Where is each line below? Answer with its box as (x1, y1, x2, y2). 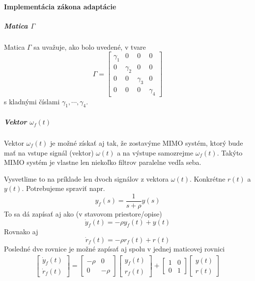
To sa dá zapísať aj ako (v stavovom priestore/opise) (4, 209, 162, 219)
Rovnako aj (4, 226, 38, 237)
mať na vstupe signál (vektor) (4, 147, 94, 157)
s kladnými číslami (4, 96, 60, 106)
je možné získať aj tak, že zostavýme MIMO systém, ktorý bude (50, 138, 243, 148)
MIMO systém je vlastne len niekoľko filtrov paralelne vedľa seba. (4, 157, 201, 167)
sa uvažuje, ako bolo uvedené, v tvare (33, 41, 146, 52)
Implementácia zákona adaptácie (4, 1, 116, 11)
